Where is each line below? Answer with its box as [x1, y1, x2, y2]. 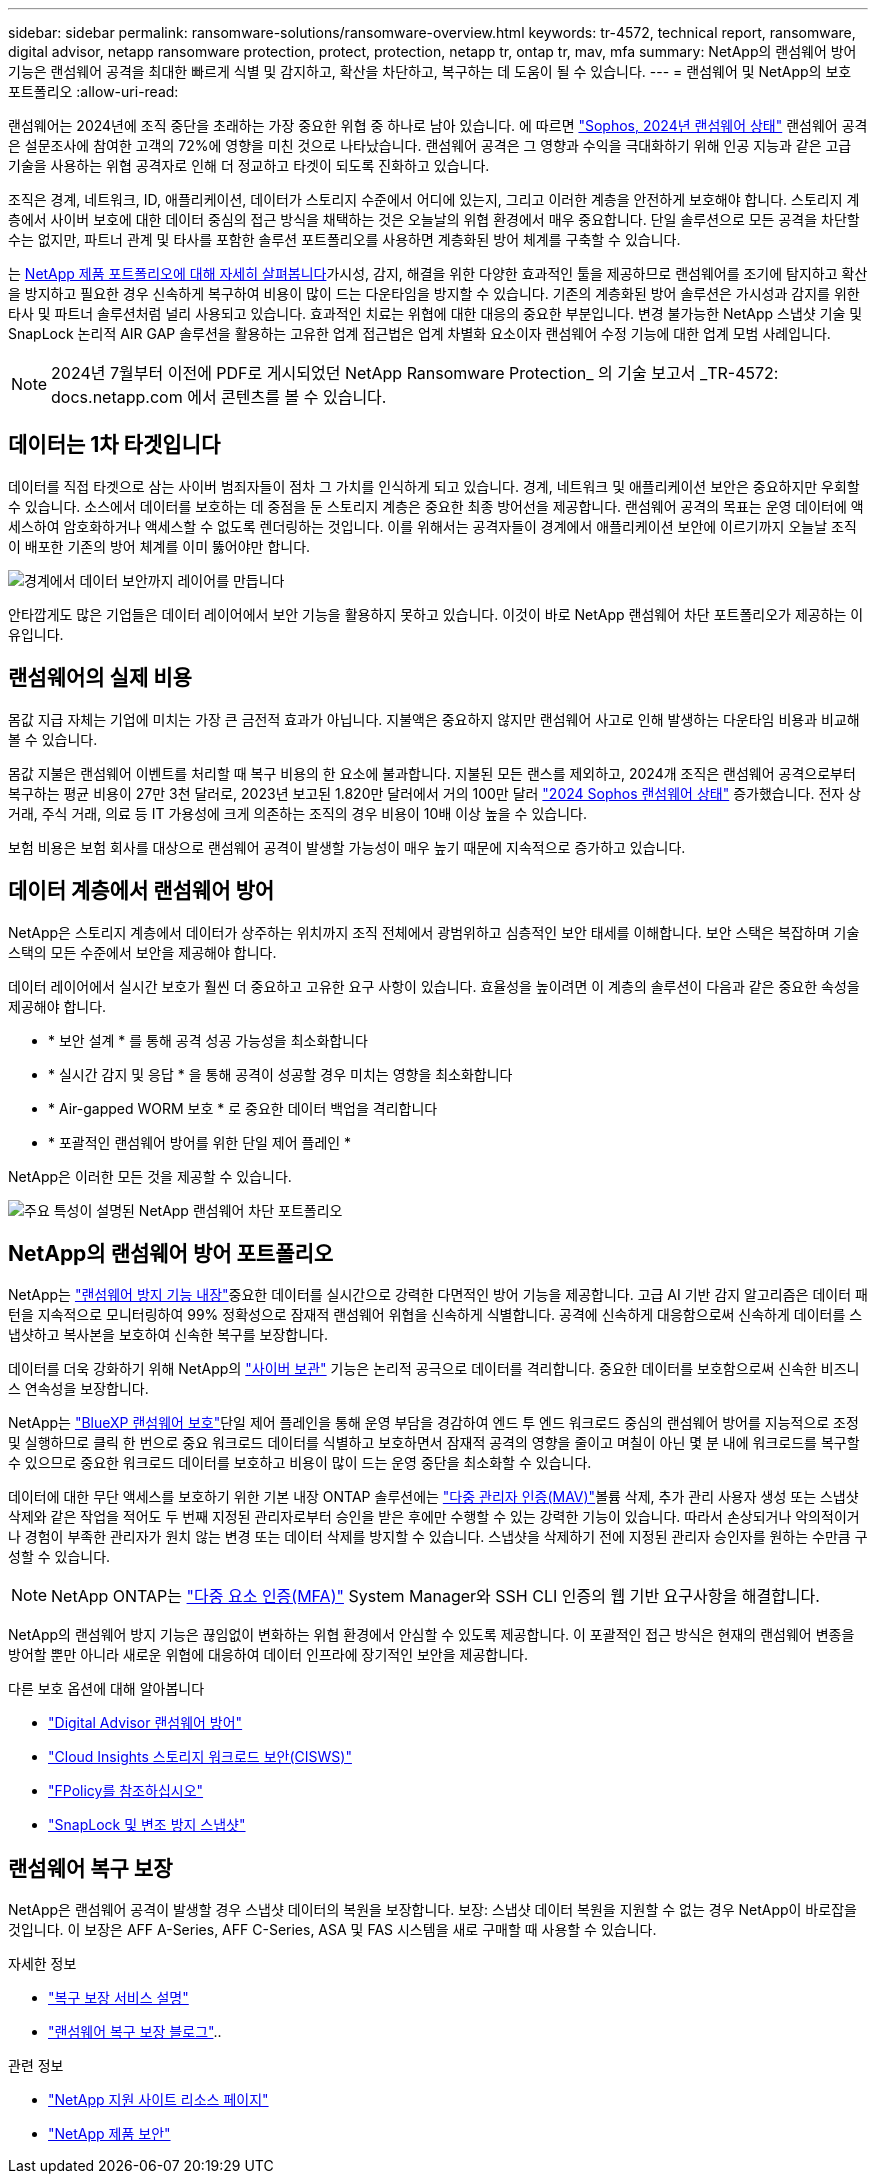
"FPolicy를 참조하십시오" [48, 1782, 204, 1800]
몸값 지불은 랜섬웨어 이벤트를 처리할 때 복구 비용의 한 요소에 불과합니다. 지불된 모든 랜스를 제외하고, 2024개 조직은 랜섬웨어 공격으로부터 [8, 764, 856, 782]
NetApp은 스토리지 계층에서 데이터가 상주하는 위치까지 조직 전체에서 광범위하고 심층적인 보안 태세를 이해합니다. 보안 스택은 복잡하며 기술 [8, 923, 860, 941]
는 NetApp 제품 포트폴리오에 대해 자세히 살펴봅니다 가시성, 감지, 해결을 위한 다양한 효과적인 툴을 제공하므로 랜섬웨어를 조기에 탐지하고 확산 [8, 265, 868, 282]
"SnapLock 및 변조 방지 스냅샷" [48, 1816, 246, 1834]
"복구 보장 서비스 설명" [48, 1989, 189, 2007]
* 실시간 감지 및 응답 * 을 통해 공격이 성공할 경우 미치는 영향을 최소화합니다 [48, 1065, 513, 1083]
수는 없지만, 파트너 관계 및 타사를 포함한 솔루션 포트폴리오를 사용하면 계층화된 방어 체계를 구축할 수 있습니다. [8, 231, 681, 248]
